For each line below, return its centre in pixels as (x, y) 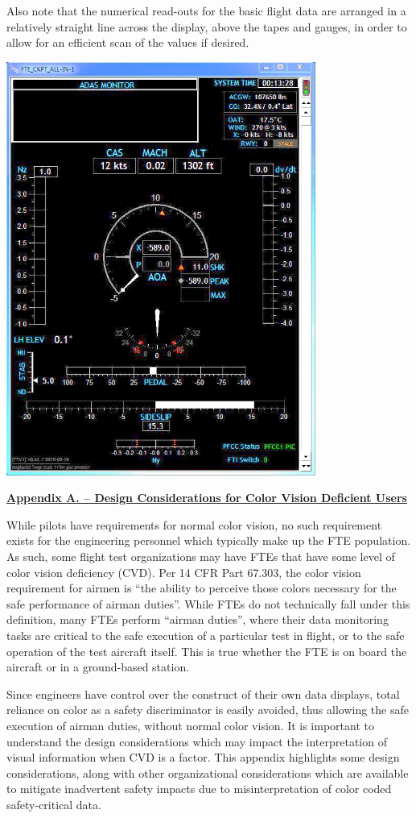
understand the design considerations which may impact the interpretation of (197, 741)
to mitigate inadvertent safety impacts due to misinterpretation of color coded (199, 789)
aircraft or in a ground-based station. (98, 667)
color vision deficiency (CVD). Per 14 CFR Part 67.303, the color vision (184, 572)
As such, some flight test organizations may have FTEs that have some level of (201, 556)
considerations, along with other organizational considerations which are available (208, 772)
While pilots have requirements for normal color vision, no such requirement (194, 524)
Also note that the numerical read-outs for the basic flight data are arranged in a (206, 10)
